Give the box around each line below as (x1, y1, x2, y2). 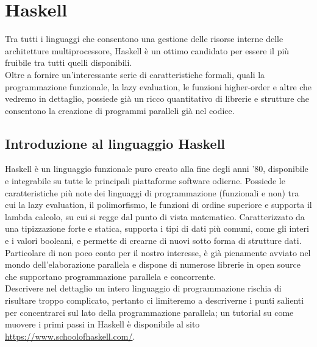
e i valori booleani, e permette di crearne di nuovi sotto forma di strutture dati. (5, 234, 302, 247)
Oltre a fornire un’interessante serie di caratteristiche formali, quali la (5, 68, 265, 80)
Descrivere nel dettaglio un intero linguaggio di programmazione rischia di (5, 282, 282, 295)
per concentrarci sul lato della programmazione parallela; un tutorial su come (5, 306, 294, 318)
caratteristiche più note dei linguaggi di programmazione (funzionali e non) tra (5, 186, 299, 199)
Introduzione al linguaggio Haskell (5, 134, 226, 152)
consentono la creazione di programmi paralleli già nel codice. (5, 104, 235, 116)
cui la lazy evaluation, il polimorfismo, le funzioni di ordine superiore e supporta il (5, 198, 312, 211)
